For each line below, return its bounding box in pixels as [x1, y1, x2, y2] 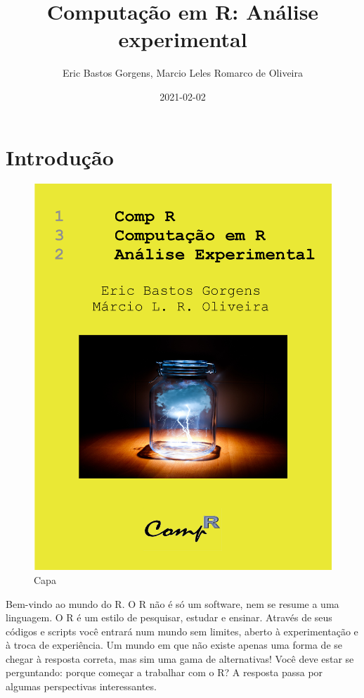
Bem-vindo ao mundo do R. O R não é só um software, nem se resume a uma [6, 596, 339, 611]
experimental [118, 25, 247, 53]
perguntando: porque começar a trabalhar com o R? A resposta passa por [6, 665, 323, 680]
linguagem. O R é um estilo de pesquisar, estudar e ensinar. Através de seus [6, 610, 332, 625]
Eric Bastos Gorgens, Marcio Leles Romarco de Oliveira [62, 65, 303, 80]
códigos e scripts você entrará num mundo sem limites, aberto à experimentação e [6, 623, 358, 638]
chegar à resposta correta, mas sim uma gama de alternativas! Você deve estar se [6, 651, 354, 666]
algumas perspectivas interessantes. [6, 679, 157, 694]
